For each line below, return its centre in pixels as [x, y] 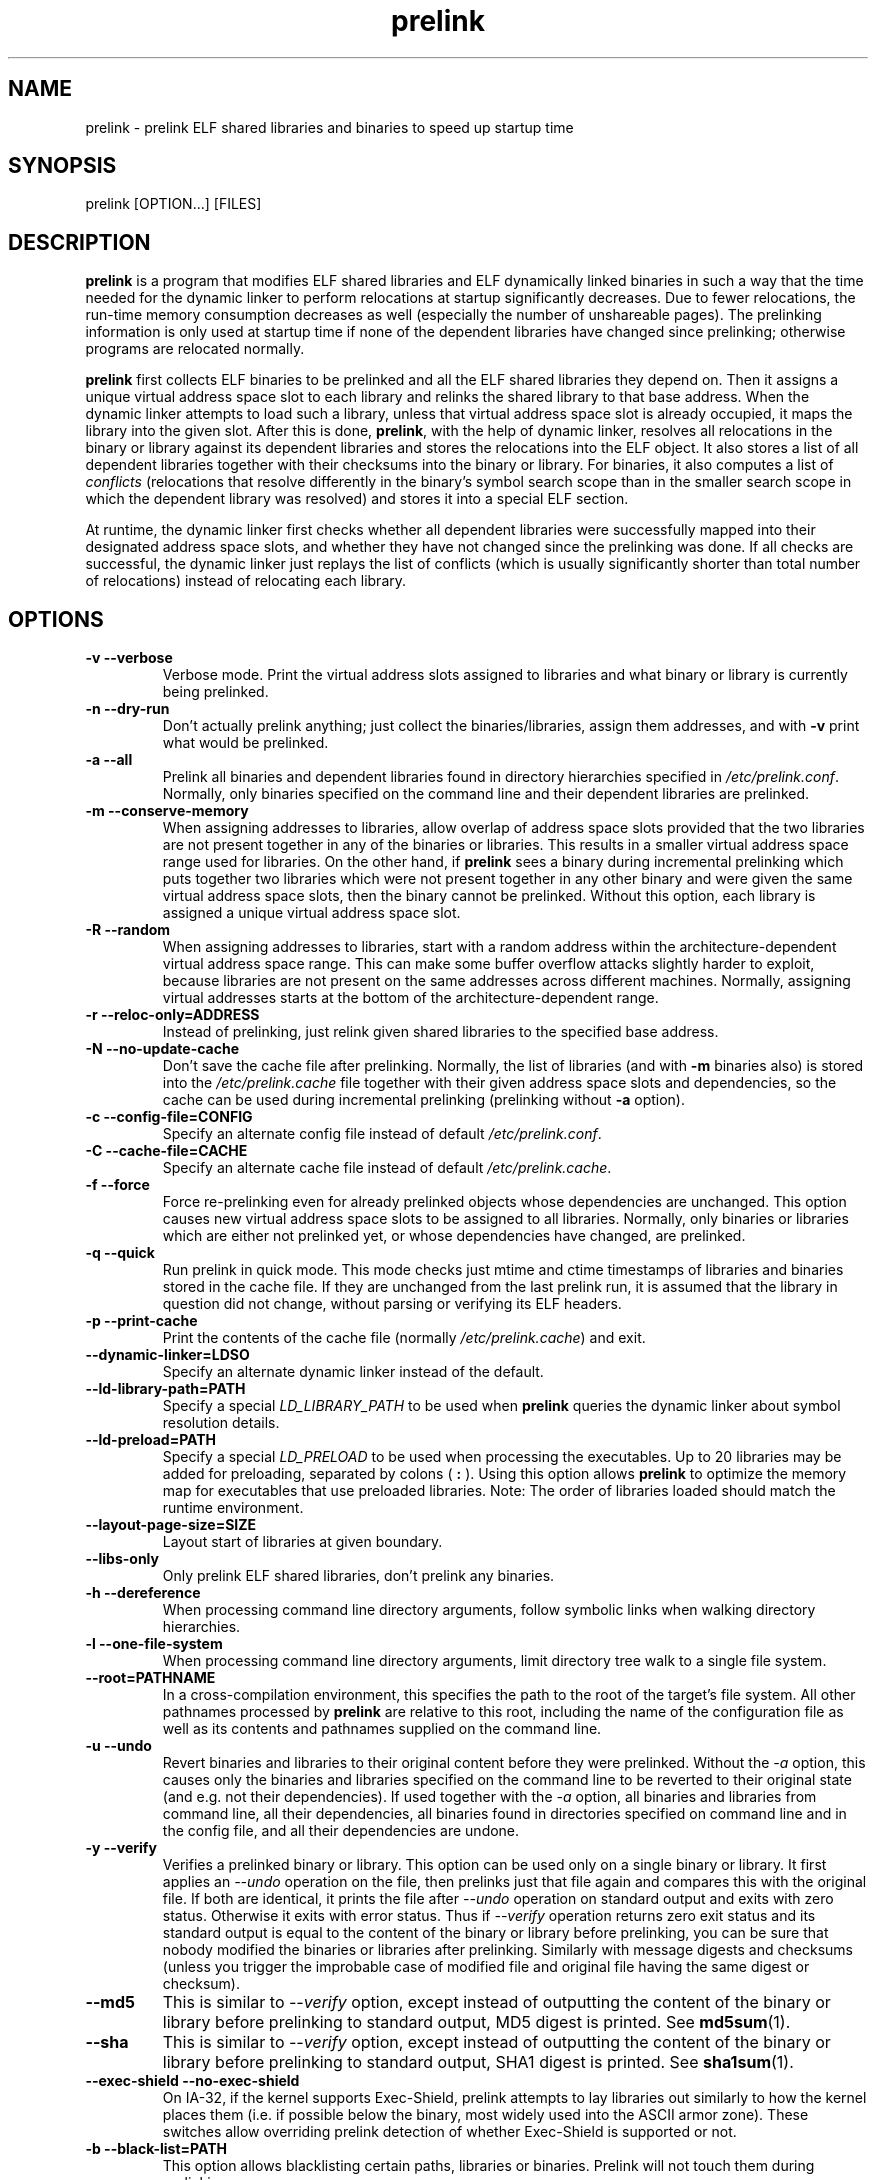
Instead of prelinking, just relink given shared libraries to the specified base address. [440, 1032]
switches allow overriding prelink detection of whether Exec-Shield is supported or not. [449, 2132]
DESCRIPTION [79, 242]
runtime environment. [233, 1508]
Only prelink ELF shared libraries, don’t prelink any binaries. [358, 1576]
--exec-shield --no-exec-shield [192, 2081]
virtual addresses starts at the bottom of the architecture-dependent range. [410, 998]
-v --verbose [129, 658]
